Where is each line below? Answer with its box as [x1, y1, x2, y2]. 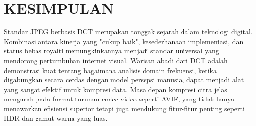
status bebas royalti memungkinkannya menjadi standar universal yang [4, 46, 219, 56]
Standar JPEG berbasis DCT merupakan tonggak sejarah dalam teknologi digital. [4, 26, 253, 37]
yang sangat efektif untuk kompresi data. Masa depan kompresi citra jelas [4, 84, 227, 94]
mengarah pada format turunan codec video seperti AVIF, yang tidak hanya [4, 94, 235, 104]
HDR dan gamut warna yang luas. [4, 113, 108, 123]
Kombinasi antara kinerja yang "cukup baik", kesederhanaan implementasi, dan [4, 36, 244, 46]
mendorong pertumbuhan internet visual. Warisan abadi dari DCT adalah [4, 55, 228, 65]
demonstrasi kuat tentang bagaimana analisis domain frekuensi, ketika [4, 65, 217, 75]
